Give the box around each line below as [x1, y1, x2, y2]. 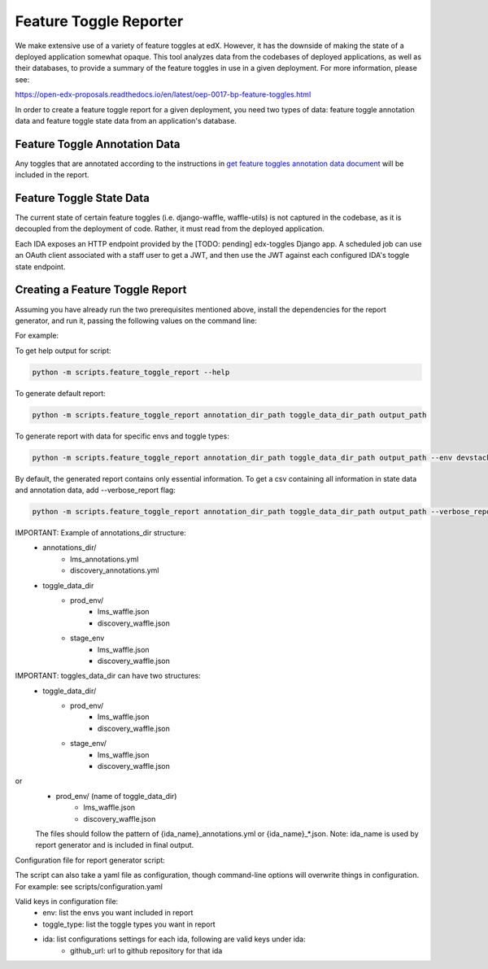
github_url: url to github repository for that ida [70, 945, 223, 955]
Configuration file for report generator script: [15, 855, 166, 865]
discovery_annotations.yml [70, 565, 159, 575]
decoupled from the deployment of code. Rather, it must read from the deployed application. [15, 224, 325, 234]
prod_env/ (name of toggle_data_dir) [55, 791, 177, 801]
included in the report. [15, 170, 89, 180]
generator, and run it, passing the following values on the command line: [15, 316, 258, 325]
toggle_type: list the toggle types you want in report [42, 919, 216, 929]
